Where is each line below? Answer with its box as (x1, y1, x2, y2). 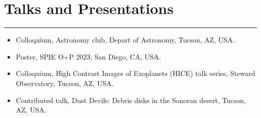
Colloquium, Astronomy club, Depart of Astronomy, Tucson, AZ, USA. (16, 34, 235, 45)
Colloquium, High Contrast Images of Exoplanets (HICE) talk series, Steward (16, 68, 255, 78)
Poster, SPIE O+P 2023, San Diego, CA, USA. (16, 51, 161, 61)
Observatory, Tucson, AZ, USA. (16, 77, 114, 88)
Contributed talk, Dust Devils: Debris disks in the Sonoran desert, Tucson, (16, 94, 246, 105)
